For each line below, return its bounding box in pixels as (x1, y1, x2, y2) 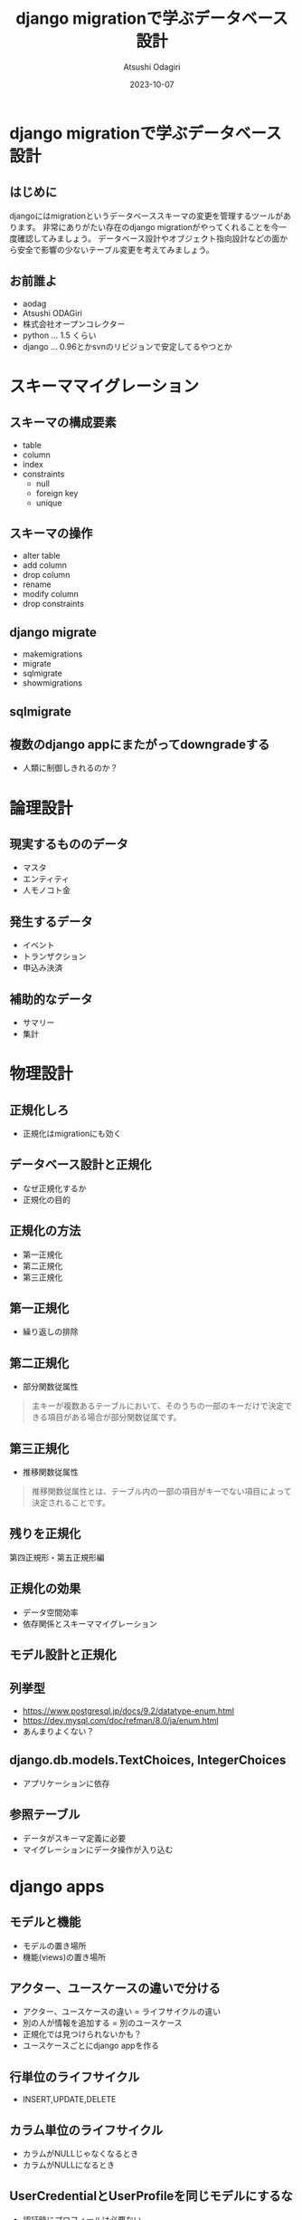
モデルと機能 (9, 1915, 81, 1930)
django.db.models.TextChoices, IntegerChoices (9, 1753, 287, 1768)
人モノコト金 (22, 885, 71, 896)
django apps (9, 1876, 105, 1897)
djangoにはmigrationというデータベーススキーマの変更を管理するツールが (9, 210, 284, 221)
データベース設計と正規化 (9, 1157, 152, 1173)
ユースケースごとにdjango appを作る (22, 2040, 160, 2052)
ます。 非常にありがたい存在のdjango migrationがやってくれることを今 (16, 221, 279, 232)
